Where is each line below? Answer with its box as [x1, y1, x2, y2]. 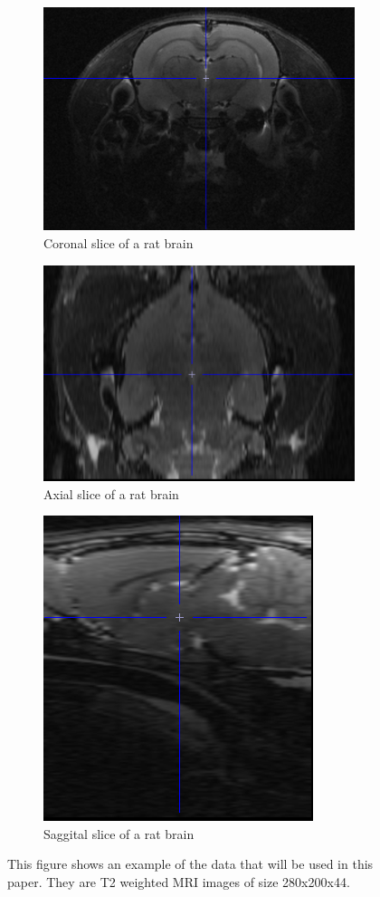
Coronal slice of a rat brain [43, 234, 194, 253]
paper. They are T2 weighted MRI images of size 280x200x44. [7, 872, 350, 891]
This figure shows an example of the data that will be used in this [7, 854, 374, 873]
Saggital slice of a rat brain [43, 824, 195, 843]
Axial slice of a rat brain [43, 484, 179, 503]
